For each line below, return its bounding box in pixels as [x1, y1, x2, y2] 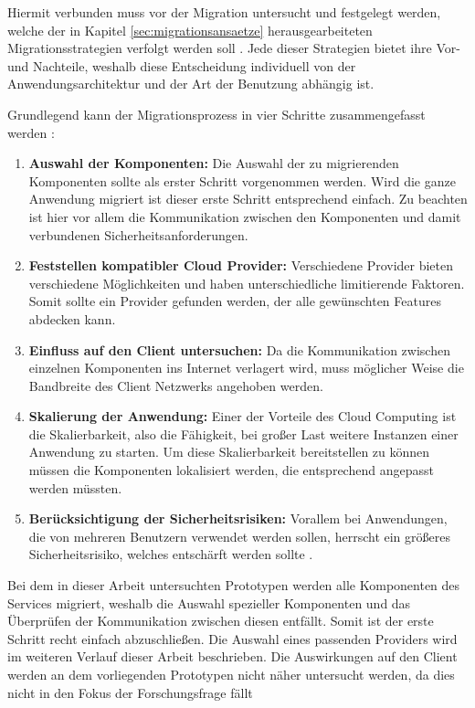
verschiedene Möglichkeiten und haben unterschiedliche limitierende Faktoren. [28, 273, 465, 292]
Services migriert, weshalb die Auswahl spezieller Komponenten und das [7, 593, 411, 612]
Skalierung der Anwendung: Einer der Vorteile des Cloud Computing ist [28, 407, 457, 426]
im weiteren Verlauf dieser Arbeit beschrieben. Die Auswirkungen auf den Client [7, 647, 458, 666]
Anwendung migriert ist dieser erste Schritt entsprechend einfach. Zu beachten [28, 189, 468, 208]
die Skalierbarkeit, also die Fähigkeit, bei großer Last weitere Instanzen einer [28, 424, 459, 443]
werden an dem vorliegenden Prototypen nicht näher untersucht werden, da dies [7, 665, 455, 683]
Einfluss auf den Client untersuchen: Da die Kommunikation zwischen [28, 340, 450, 359]
